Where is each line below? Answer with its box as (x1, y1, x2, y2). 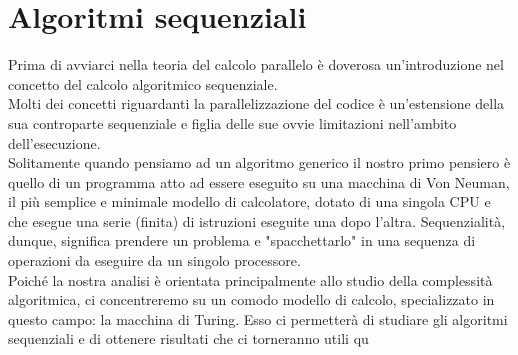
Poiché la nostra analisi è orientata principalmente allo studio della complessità (8, 269, 493, 290)
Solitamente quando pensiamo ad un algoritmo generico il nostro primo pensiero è (8, 152, 511, 173)
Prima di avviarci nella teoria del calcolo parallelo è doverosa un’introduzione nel (8, 54, 504, 75)
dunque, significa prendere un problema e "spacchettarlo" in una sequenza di (8, 230, 476, 251)
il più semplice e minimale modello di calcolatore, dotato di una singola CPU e (8, 191, 491, 212)
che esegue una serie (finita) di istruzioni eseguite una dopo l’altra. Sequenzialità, (8, 210, 506, 231)
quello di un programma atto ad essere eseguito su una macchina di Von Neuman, (8, 171, 510, 192)
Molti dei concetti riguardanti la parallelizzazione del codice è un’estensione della (8, 93, 505, 114)
